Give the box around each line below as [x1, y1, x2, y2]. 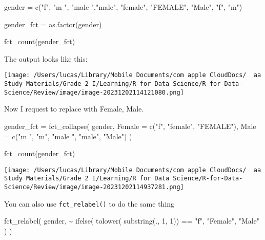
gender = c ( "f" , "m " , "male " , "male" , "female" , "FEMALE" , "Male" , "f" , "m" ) [4, 2, 242, 12]
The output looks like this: [4, 53, 88, 64]
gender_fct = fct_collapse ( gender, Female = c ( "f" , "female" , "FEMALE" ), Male [4, 120, 256, 131]
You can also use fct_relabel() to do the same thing [4, 198, 175, 209]
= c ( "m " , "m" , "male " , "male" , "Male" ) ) [4, 131, 132, 141]
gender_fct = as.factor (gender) [4, 19, 102, 29]
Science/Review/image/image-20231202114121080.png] [4, 88, 184, 96]
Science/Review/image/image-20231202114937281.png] [4, 183, 184, 191]
